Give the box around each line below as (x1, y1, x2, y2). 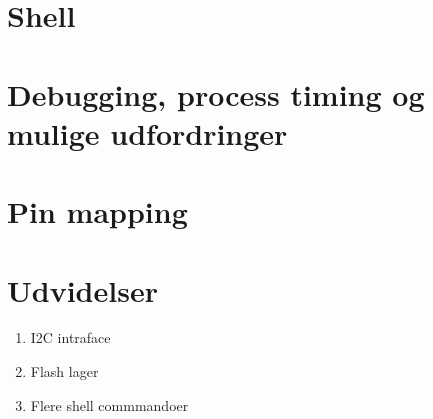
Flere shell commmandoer (30, 394, 189, 415)
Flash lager (30, 361, 99, 382)
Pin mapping (7, 191, 188, 232)
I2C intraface (30, 327, 111, 348)
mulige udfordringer (7, 112, 288, 153)
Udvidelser (7, 269, 158, 310)
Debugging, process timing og (7, 73, 425, 114)
